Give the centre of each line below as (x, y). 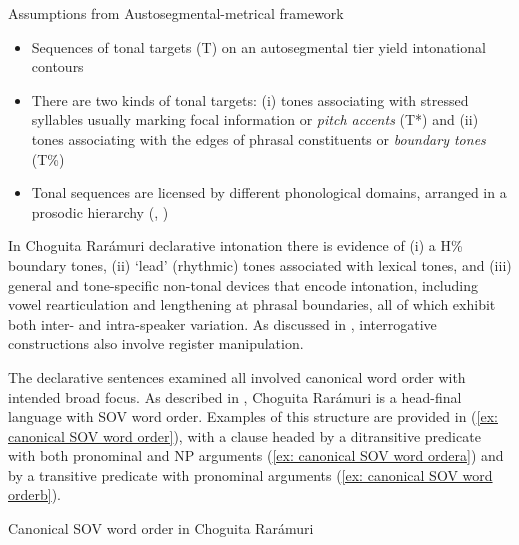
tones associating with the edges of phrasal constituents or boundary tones (258, 138)
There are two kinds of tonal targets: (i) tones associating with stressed (250, 99)
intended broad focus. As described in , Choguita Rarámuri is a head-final (235, 396)
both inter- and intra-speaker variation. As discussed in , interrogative (222, 323)
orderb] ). (34, 494)
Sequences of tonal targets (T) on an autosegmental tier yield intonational (258, 46)
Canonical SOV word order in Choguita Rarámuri (161, 528)
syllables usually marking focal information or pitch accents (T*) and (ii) (255, 119)
